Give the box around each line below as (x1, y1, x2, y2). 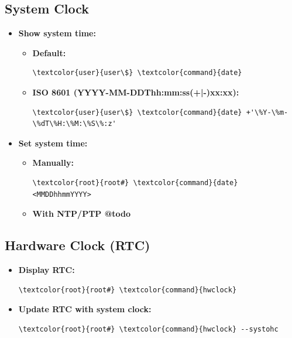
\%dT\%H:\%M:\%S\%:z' (32, 120, 116, 128)
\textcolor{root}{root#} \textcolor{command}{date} (32, 178, 238, 187)
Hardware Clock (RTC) (5, 236, 150, 254)
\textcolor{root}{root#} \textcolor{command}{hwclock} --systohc (18, 325, 279, 333)
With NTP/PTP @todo (32, 207, 130, 220)
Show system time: (18, 27, 96, 39)
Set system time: (18, 136, 88, 149)
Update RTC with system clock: (18, 303, 152, 315)
